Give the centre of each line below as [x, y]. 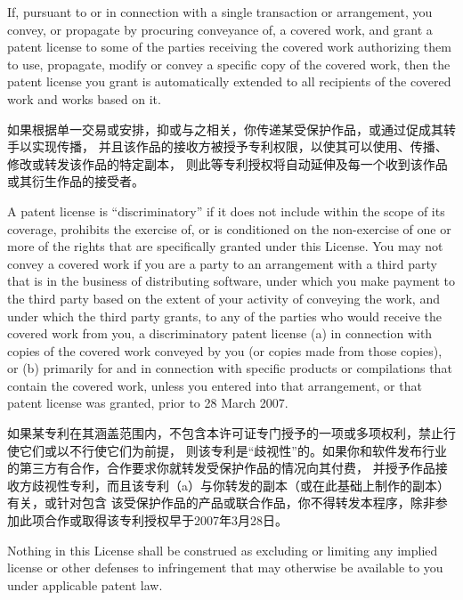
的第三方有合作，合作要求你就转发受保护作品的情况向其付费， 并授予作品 [221, 468]
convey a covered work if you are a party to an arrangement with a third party [222, 263]
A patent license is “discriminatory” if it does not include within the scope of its [226, 211]
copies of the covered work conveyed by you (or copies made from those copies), [225, 350]
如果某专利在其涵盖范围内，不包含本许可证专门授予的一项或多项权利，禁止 [225, 433]
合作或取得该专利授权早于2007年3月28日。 [166, 520]
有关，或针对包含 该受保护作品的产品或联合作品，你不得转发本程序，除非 [221, 503]
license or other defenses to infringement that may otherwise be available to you [225, 568]
